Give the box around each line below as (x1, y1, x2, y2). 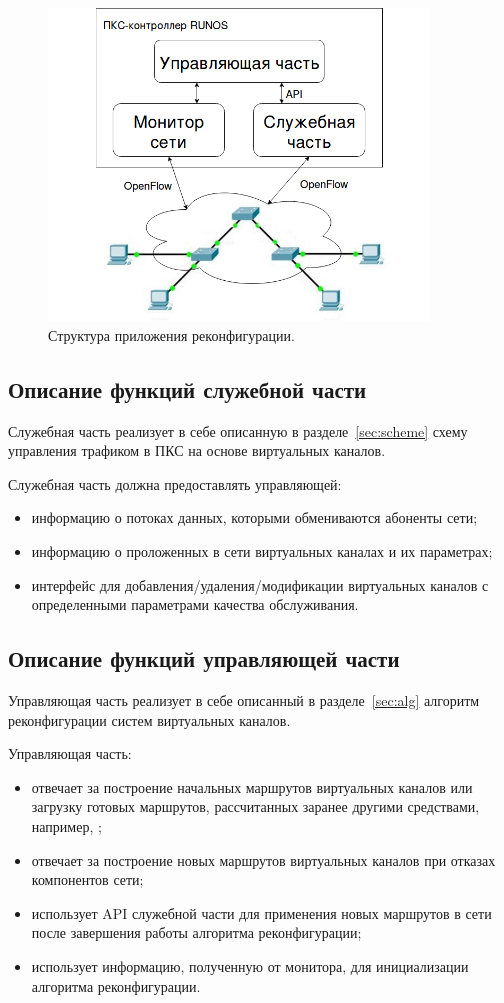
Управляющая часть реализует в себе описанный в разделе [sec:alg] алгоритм (8, 689, 480, 710)
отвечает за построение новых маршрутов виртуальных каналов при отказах (31, 849, 496, 870)
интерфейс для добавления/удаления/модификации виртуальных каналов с (31, 574, 489, 595)
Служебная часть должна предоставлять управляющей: (8, 473, 342, 494)
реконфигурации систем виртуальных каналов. (8, 709, 291, 730)
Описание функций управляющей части (8, 643, 400, 674)
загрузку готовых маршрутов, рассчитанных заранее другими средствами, (31, 796, 480, 817)
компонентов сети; (31, 869, 144, 890)
